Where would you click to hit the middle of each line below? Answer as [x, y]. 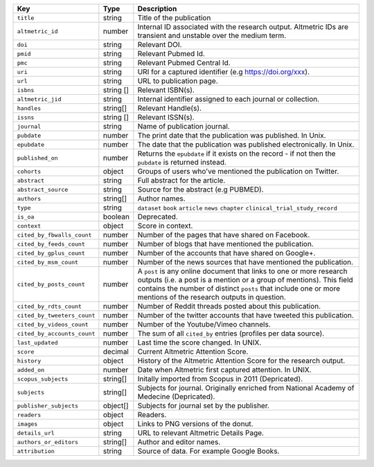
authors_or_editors [48, 442]
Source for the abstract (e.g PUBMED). [201, 189]
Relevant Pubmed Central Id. [184, 63]
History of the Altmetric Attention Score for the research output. [241, 361]
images [27, 424]
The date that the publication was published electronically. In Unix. [246, 144]
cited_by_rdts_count [50, 306]
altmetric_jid [39, 99]
